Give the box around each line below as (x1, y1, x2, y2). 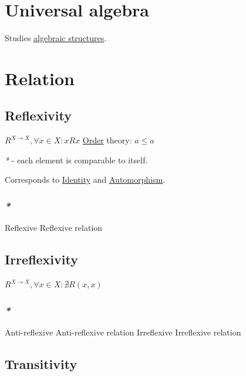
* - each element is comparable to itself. (5, 153, 148, 166)
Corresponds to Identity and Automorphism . (5, 173, 166, 186)
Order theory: (82, 134, 132, 146)
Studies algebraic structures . (5, 32, 107, 44)
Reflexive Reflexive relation (5, 221, 103, 234)
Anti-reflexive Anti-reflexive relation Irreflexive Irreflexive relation (5, 325, 241, 338)
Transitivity (5, 354, 77, 372)
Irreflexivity (5, 250, 78, 268)
